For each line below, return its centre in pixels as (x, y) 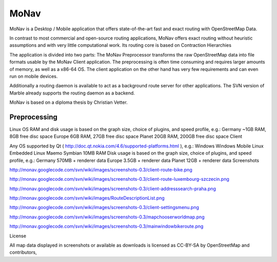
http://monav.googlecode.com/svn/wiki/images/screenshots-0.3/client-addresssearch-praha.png (113, 189)
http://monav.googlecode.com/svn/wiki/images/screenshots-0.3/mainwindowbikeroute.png (106, 227)
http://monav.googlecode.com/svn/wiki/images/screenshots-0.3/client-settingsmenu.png (104, 208)
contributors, (23, 252)
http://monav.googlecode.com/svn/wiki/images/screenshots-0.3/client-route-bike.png (101, 170)
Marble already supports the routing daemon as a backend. (72, 93)
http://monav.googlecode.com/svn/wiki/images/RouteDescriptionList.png (87, 198)
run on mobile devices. (34, 76)
